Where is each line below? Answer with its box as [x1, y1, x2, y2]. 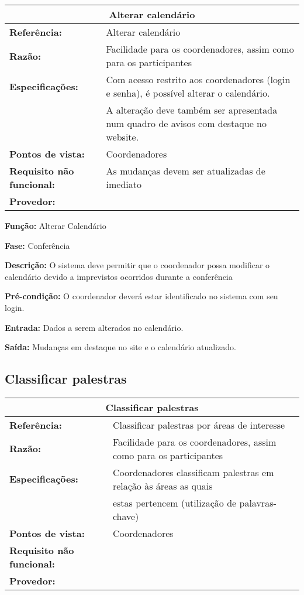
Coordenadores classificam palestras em [112, 465, 274, 479]
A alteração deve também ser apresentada [106, 103, 278, 117]
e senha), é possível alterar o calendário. [106, 86, 270, 100]
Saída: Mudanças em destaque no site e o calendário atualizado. [5, 341, 236, 353]
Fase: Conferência [5, 239, 70, 251]
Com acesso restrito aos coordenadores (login [106, 73, 291, 86]
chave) [112, 509, 139, 523]
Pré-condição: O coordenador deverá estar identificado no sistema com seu [5, 290, 278, 302]
